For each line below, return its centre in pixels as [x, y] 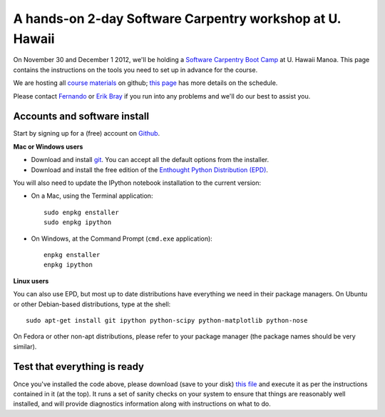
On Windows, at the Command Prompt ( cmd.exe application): [122, 238]
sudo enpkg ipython [78, 222]
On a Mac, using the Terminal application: [92, 196]
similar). [25, 346]
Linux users [31, 281]
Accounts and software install [81, 117]
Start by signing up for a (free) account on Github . [87, 134]
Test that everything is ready [79, 367]
